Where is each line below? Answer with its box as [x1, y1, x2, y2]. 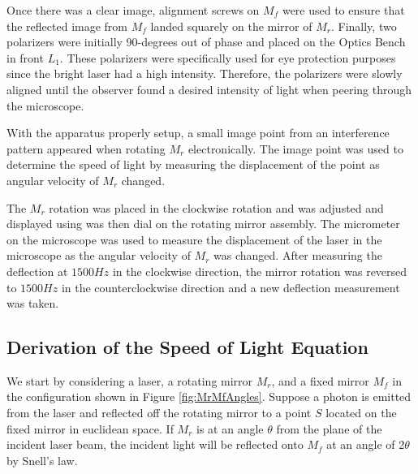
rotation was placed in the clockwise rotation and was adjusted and [49, 199, 384, 216]
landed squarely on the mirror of [150, 17, 312, 34]
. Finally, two [330, 17, 397, 34]
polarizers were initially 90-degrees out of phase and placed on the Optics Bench [6, 33, 406, 50]
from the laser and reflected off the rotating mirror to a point [6, 404, 312, 421]
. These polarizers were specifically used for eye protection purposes [59, 49, 396, 66]
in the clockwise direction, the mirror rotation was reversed [112, 262, 407, 279]
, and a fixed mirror [271, 372, 369, 389]
